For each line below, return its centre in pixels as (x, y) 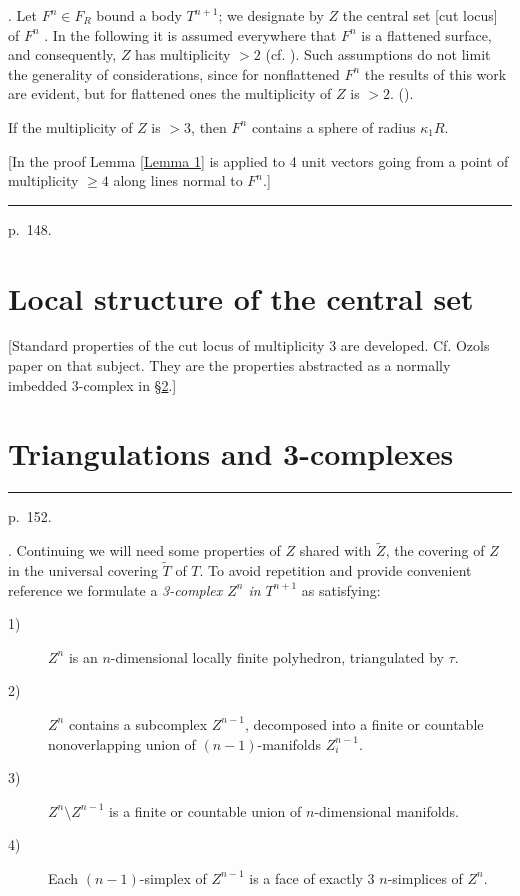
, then (209, 126)
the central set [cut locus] (420, 15)
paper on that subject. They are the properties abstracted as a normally (229, 365)
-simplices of (425, 877)
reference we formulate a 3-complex (115, 589)
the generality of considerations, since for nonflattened (174, 73)
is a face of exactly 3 (312, 877)
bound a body (139, 15)
